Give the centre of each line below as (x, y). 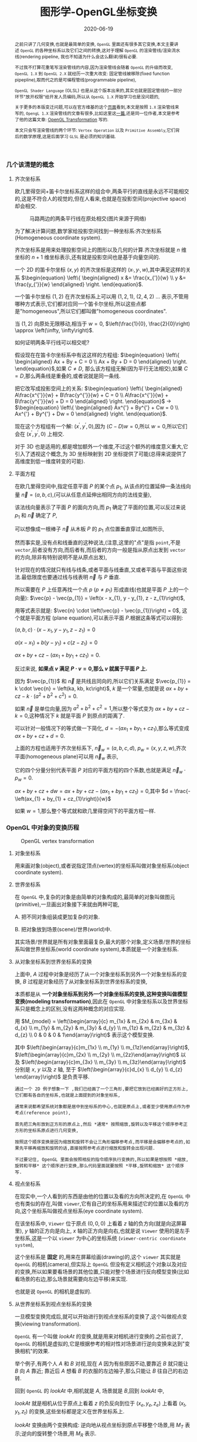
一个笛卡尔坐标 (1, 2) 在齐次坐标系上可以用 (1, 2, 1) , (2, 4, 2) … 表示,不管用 (101, 297)
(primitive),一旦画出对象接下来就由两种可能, (67, 904)
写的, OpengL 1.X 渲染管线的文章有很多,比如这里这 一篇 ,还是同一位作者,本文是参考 (97, 113)
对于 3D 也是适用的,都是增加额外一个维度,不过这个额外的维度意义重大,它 (101, 446)
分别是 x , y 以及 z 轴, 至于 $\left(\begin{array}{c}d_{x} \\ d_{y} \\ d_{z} (98, 1069)
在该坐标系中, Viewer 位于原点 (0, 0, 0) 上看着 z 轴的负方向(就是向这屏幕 (100, 1223)
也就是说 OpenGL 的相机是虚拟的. (53, 1291)
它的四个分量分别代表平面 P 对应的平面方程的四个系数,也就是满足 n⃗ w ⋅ (100, 770)
